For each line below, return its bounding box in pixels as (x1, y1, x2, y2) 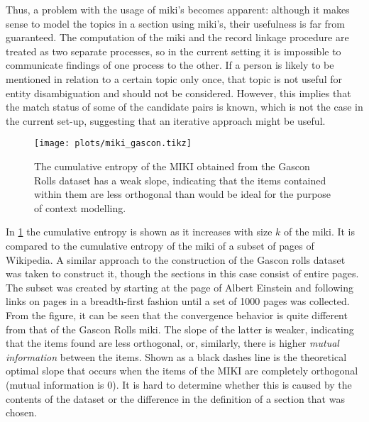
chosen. (6, 405, 38, 420)
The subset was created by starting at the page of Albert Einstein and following (6, 279, 353, 294)
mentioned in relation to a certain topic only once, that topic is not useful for (6, 71, 342, 86)
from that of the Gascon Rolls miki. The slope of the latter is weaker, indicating (6, 321, 354, 336)
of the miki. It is (283, 224, 356, 239)
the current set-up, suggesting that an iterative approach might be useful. (6, 113, 326, 128)
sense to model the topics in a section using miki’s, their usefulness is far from (6, 16, 346, 30)
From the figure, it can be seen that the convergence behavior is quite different (6, 307, 348, 322)
